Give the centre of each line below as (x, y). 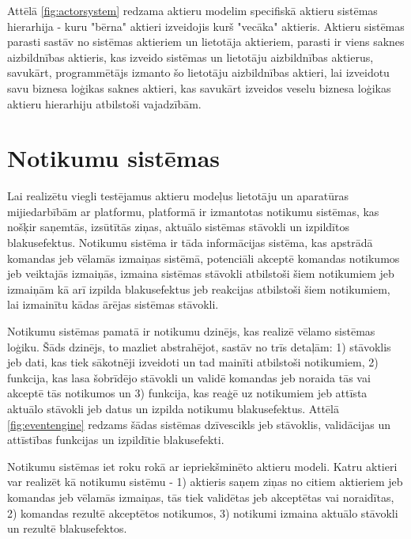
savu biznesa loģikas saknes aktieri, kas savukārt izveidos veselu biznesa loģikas (199, 87)
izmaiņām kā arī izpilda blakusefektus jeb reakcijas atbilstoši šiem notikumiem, (199, 288)
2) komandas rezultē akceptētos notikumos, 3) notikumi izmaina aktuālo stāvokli (203, 512)
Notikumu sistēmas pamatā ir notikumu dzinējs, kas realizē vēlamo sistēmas (191, 331)
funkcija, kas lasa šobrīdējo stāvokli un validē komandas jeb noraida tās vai (189, 377)
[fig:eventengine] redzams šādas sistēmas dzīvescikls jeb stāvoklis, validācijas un (199, 424)
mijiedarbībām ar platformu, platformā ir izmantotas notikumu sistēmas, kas (193, 211)
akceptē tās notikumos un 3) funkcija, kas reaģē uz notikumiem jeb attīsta (187, 393)
